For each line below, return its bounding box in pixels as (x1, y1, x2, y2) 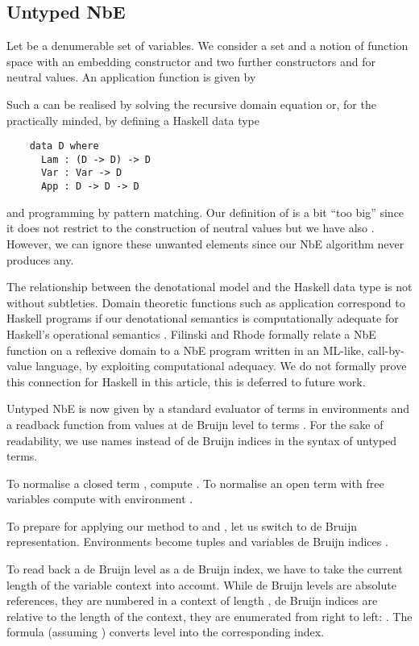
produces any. (6, 251, 74, 268)
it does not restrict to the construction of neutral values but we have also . (6, 219, 375, 236)
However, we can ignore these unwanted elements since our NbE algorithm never (6, 235, 404, 252)
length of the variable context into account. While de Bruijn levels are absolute (6, 576, 396, 593)
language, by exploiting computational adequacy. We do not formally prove (35, 357, 407, 374)
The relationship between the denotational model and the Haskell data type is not (6, 278, 413, 295)
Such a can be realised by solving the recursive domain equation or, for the (6, 95, 376, 112)
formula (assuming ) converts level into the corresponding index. (6, 623, 325, 640)
